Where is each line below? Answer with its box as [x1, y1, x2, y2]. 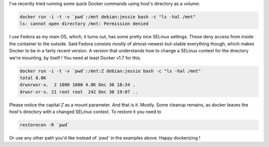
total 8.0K [19, 75, 46, 81]
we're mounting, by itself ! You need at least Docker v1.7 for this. [9, 55, 141, 61]
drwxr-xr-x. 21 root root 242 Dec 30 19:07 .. [19, 89, 138, 95]
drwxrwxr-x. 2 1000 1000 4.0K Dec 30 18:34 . [19, 82, 135, 88]
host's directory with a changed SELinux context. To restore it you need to [9, 109, 161, 115]
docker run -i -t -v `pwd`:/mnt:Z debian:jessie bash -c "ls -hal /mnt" [19, 68, 201, 74]
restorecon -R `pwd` [19, 122, 70, 128]
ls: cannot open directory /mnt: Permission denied [19, 21, 149, 27]
